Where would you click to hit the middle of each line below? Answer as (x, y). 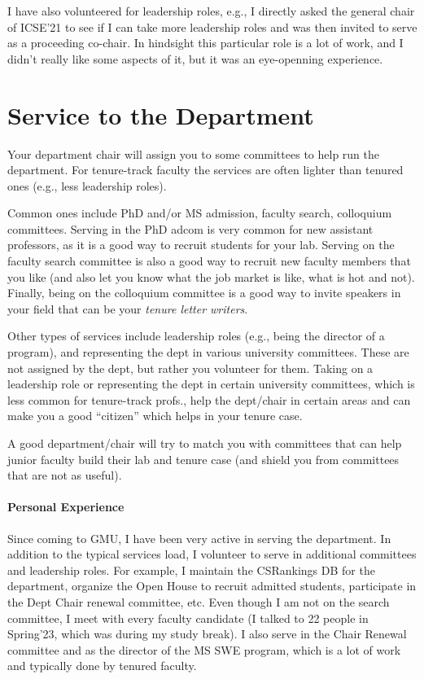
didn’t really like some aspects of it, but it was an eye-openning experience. (195, 58)
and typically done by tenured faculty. (102, 666)
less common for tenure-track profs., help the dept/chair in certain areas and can (209, 399)
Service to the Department (161, 114)
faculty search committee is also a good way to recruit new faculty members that (209, 261)
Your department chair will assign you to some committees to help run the (193, 153)
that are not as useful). (65, 475)
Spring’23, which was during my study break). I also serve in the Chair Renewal (207, 634)
